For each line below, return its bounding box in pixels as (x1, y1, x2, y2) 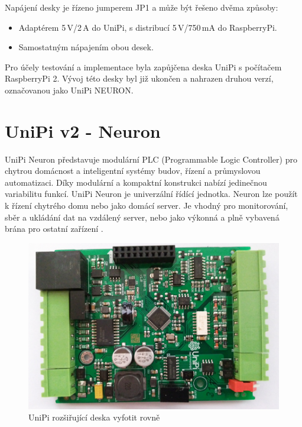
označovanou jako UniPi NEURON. (5, 83, 134, 96)
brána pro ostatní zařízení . (5, 222, 103, 235)
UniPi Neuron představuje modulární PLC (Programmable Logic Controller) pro (5, 153, 297, 165)
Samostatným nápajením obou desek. (18, 41, 154, 53)
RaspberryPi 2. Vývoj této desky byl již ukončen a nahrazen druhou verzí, (5, 72, 274, 85)
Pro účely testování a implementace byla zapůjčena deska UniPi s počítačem (5, 60, 282, 73)
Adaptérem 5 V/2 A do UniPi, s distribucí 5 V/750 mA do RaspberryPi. (18, 21, 277, 33)
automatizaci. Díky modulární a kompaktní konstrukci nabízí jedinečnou (5, 176, 267, 188)
